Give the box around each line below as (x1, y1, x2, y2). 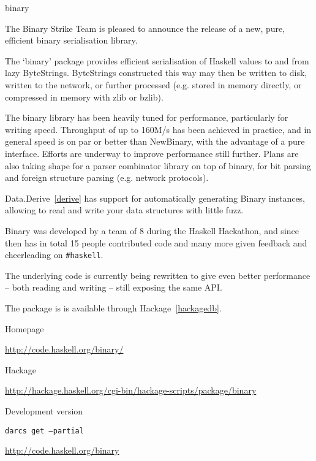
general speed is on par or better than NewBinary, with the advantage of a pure (5, 135, 305, 148)
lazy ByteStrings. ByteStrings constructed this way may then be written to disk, (5, 66, 307, 79)
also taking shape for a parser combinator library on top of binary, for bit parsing (5, 159, 311, 172)
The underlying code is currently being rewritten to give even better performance (5, 269, 310, 281)
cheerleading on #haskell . (5, 248, 103, 261)
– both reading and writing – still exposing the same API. (5, 281, 222, 294)
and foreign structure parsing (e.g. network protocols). (5, 171, 209, 184)
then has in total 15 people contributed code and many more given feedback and (5, 236, 307, 249)
